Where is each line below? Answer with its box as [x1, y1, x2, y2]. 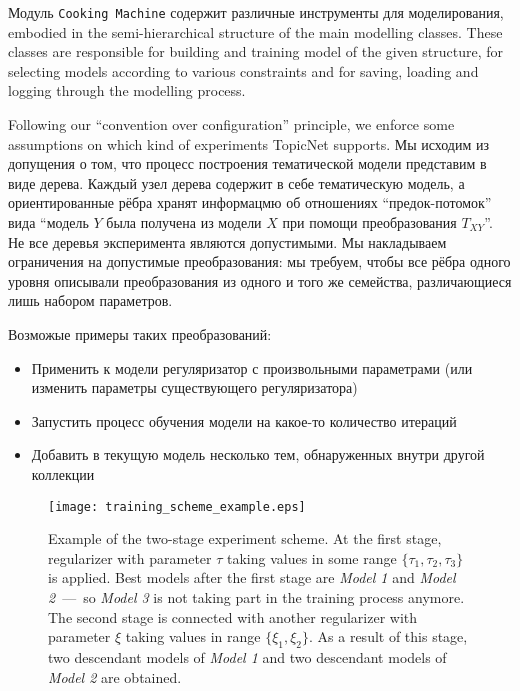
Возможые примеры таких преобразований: [8, 323, 272, 344]
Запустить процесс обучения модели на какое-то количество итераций [31, 410, 457, 431]
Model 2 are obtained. [48, 666, 182, 687]
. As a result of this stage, [309, 626, 468, 647]
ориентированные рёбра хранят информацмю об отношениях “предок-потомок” [8, 192, 492, 213]
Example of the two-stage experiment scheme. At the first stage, [48, 528, 442, 549]
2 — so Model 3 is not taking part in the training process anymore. [48, 586, 465, 607]
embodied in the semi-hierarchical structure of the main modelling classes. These [8, 21, 503, 42]
